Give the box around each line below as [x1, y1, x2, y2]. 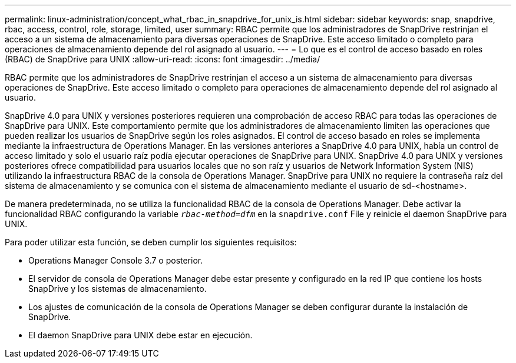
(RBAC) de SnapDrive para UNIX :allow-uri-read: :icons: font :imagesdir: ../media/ [5, 54, 320, 64]
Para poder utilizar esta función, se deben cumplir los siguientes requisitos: [5, 237, 297, 247]
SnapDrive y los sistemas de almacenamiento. [28, 284, 207, 294]
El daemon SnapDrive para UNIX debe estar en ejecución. [28, 330, 253, 340]
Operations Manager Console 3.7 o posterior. [28, 255, 203, 265]
